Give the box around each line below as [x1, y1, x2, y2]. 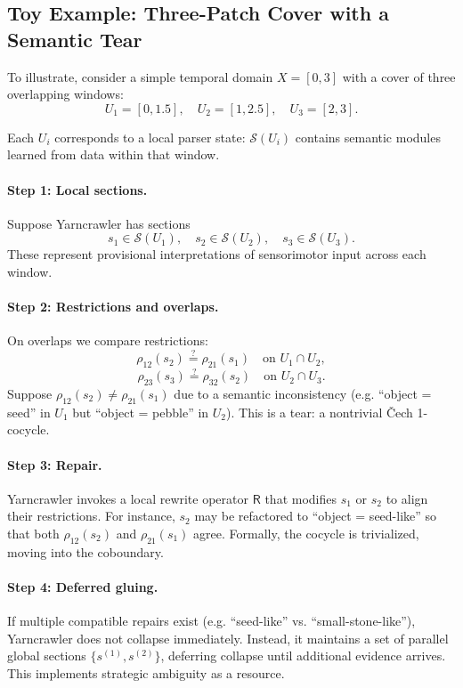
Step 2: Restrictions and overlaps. [7, 297, 219, 316]
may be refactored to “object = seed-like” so [194, 506, 437, 525]
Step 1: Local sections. [7, 180, 148, 198]
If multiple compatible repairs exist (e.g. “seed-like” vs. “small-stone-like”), [7, 611, 416, 630]
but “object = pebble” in [72, 402, 209, 421]
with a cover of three [342, 67, 456, 85]
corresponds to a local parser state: [54, 127, 246, 146]
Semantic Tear [7, 25, 142, 53]
